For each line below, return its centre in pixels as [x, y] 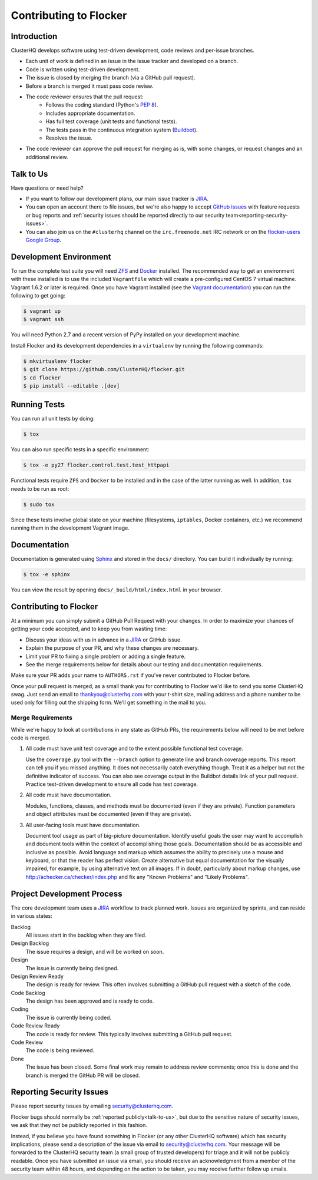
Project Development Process [67, 893]
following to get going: [38, 296]
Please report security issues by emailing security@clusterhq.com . [92, 1106]
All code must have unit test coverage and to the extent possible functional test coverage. [135, 749]
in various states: [32, 916]
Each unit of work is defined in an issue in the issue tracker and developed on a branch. [132, 61]
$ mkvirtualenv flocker [58, 361]
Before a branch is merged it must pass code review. [90, 86]
